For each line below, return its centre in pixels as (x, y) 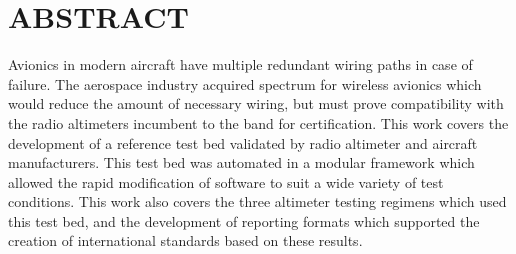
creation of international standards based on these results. (185, 240)
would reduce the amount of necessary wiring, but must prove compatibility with (256, 103)
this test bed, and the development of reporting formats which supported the (244, 220)
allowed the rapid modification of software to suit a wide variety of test (226, 181)
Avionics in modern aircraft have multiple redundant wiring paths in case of (240, 64)
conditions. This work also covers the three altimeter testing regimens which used (257, 201)
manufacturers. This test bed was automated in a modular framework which (241, 162)
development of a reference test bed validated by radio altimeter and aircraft (243, 142)
